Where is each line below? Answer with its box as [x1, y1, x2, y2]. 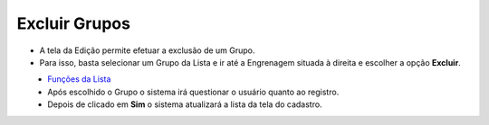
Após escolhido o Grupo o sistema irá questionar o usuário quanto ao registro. [47, 86, 340, 97]
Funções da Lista [47, 74, 111, 85]
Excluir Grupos [16, 13, 131, 33]
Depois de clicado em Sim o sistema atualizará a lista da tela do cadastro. [47, 99, 322, 110]
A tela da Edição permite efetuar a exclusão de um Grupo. [39, 45, 255, 56]
